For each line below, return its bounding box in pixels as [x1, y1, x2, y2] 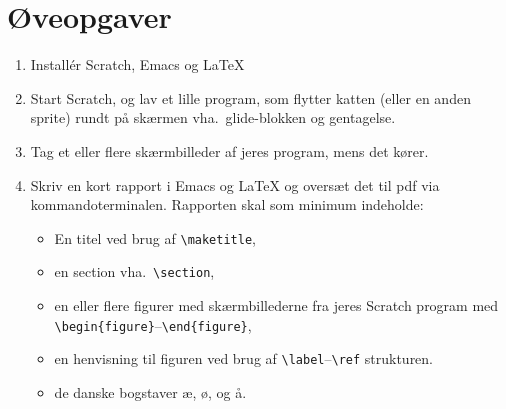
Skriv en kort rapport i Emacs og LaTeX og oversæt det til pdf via [30, 174, 440, 195]
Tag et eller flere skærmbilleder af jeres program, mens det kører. [30, 140, 429, 161]
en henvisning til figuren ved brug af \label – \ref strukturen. [54, 348, 434, 369]
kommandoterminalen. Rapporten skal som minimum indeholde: [30, 194, 424, 215]
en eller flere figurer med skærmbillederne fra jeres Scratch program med [54, 295, 499, 315]
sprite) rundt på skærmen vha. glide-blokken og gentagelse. [30, 107, 396, 128]
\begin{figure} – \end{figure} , [54, 314, 252, 335]
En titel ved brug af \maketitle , [54, 227, 256, 248]
